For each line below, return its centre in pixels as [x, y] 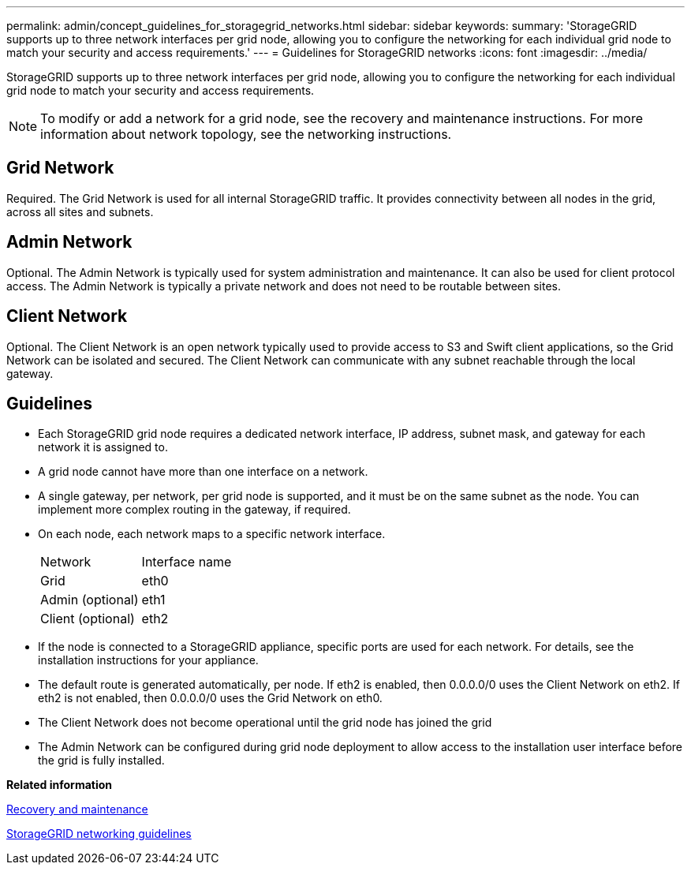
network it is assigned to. [103, 447]
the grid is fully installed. [101, 761]
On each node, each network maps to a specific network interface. [212, 534]
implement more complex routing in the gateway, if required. [194, 510]
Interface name [187, 562]
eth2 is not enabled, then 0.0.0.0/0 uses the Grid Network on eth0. [210, 698]
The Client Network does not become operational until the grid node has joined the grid [265, 723]
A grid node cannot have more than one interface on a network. [203, 472]
